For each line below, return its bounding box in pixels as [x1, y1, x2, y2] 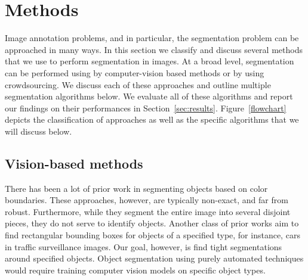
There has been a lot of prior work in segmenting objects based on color [5, 182, 268, 194]
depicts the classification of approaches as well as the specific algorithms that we [5, 113, 299, 126]
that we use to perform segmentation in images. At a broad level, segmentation [5, 55, 294, 67]
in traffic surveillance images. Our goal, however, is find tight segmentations [5, 240, 282, 253]
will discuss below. [5, 125, 72, 137]
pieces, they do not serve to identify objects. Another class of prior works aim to [5, 217, 299, 229]
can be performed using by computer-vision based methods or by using [5, 66, 264, 79]
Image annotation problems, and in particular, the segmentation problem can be [5, 32, 299, 44]
